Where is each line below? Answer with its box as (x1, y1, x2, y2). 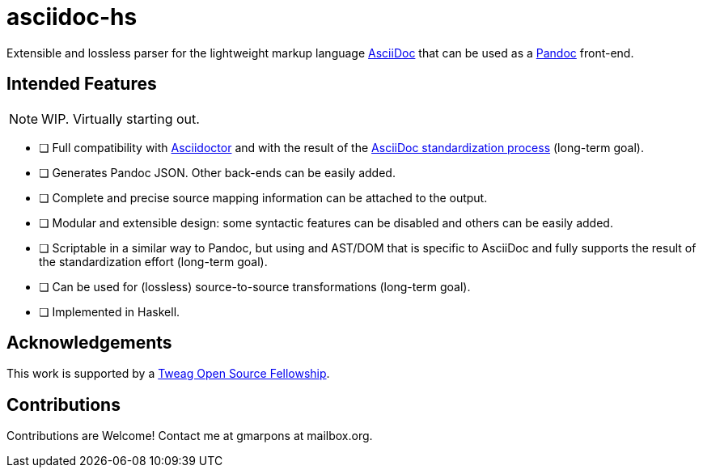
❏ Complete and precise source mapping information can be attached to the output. (39, 190, 488, 205)
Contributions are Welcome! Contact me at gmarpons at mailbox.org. (6, 429, 373, 443)
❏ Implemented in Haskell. (39, 304, 180, 319)
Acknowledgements (6, 332, 172, 353)
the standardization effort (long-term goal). (39, 254, 268, 269)
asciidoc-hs (6, 3, 138, 31)
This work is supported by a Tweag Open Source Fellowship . (6, 366, 330, 381)
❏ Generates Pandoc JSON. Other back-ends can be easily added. (39, 165, 396, 180)
